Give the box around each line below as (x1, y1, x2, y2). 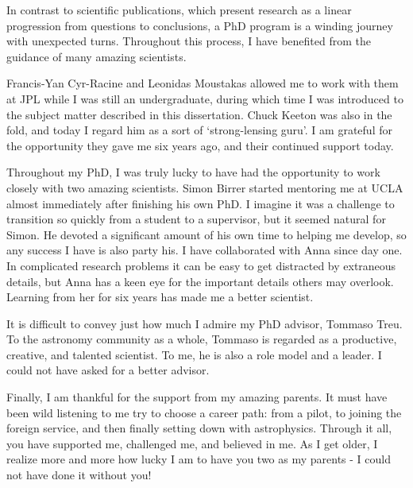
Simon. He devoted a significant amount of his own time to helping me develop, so (6, 226, 407, 242)
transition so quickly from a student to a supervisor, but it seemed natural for (6, 211, 386, 227)
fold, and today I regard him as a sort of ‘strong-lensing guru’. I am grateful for (6, 122, 392, 138)
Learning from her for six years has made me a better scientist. (6, 289, 314, 305)
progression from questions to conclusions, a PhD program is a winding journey (6, 17, 393, 33)
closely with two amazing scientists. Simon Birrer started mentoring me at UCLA (6, 179, 403, 196)
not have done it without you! (6, 467, 152, 483)
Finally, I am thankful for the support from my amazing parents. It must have (6, 389, 388, 405)
